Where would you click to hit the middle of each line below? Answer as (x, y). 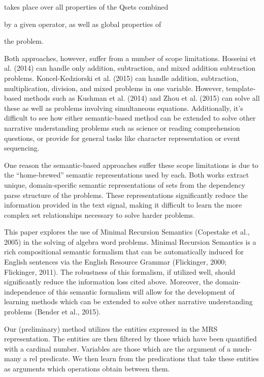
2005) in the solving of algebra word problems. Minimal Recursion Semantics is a (130, 241)
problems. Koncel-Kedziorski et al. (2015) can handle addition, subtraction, (121, 78)
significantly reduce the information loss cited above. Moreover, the (109, 282)
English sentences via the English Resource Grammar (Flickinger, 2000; (115, 262)
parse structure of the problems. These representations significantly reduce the (126, 195)
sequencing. (22, 148)
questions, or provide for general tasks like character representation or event (122, 138)
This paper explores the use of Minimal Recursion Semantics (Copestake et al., (127, 232)
